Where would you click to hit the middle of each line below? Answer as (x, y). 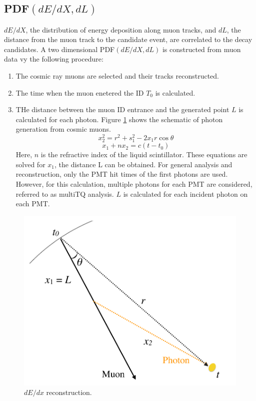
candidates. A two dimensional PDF (59, 49)
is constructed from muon (201, 49)
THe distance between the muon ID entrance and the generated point (122, 109)
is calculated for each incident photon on (185, 193)
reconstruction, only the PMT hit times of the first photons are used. (122, 174)
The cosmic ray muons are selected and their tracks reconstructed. (117, 75)
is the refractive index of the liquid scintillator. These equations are (144, 154)
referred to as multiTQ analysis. (65, 193)
